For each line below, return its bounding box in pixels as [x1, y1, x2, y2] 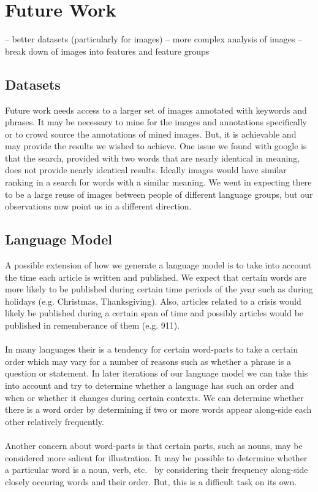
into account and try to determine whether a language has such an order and [5, 379, 294, 391]
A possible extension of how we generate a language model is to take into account [5, 259, 312, 271]
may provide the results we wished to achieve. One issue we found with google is [5, 139, 307, 152]
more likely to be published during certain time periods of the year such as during [5, 283, 313, 295]
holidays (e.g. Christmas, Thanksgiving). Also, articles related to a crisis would [5, 294, 301, 307]
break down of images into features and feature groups [5, 44, 210, 57]
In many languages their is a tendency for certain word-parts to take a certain [5, 343, 298, 356]
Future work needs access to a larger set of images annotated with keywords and [5, 103, 307, 116]
